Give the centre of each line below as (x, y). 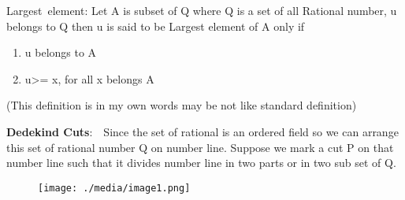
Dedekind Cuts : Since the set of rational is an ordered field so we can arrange (202, 131)
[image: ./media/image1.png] (114, 188)
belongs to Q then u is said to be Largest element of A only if (156, 26)
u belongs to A (61, 52)
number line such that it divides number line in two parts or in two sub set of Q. (201, 163)
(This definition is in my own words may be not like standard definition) (182, 105)
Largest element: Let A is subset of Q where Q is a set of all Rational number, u (202, 10)
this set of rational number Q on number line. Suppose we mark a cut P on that (200, 147)
